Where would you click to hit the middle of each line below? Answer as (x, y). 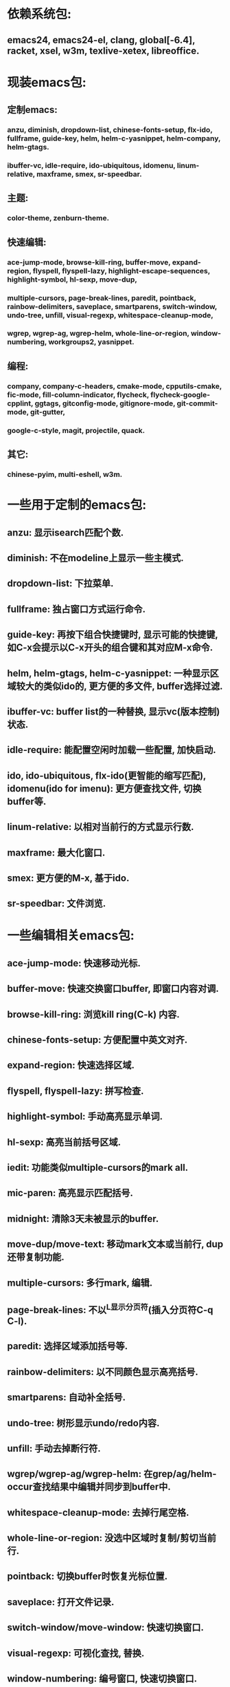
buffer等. (27, 802)
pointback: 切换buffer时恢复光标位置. (88, 1577)
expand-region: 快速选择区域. (71, 1065)
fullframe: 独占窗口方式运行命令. (77, 609)
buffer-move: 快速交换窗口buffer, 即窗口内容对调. (113, 989)
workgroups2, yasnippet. (91, 342)
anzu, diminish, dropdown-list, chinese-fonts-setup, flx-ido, (110, 130)
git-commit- (197, 403)
